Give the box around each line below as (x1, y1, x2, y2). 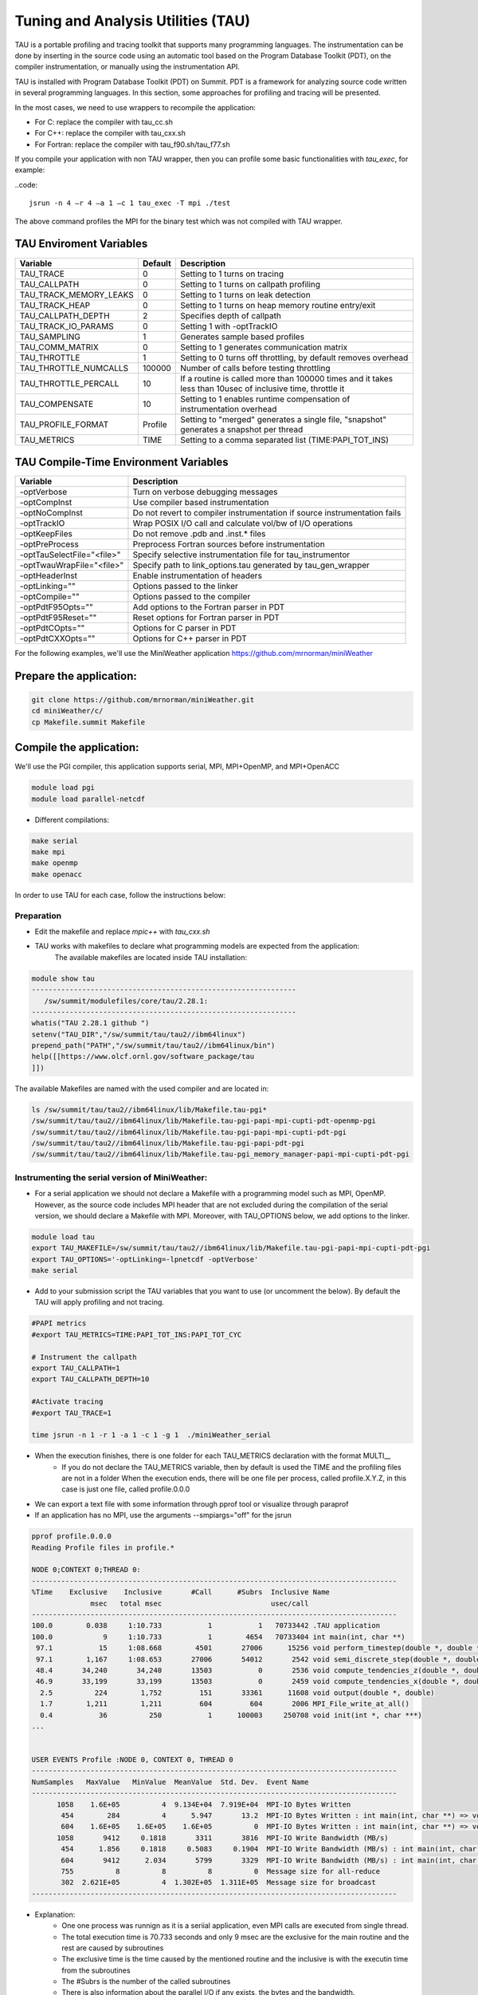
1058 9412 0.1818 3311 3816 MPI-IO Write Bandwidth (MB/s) (57, 1833, 390, 1843)
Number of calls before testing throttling (180, 362, 331, 373)
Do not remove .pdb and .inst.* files (132, 528, 266, 539)
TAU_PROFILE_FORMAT (19, 419, 109, 430)
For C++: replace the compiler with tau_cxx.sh (34, 128, 186, 138)
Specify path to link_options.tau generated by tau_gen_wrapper (132, 559, 370, 571)
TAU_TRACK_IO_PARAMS (19, 320, 115, 331)
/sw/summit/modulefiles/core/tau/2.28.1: (44, 996, 209, 1005)
